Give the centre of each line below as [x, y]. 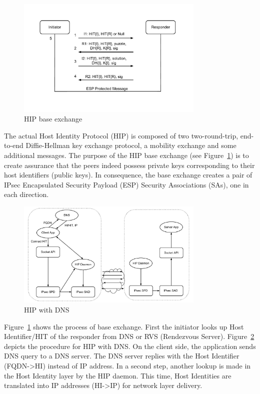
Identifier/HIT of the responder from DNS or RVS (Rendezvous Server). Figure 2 [129, 336]
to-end [14, 145]
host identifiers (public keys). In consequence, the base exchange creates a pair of [128, 175]
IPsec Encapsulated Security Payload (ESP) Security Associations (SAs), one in [126, 184]
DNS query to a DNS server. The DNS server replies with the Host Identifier [122, 356]
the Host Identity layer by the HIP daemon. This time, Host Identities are [118, 375]
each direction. [26, 194]
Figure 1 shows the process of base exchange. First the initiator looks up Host [124, 326]
